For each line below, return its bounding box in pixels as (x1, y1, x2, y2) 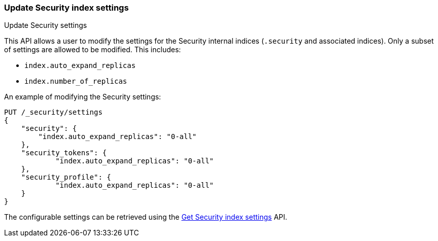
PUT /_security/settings (4, 108, 103, 117)
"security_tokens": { (21, 149, 107, 157)
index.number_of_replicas (24, 77, 127, 86)
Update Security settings (4, 21, 87, 30)
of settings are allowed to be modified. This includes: (4, 45, 181, 54)
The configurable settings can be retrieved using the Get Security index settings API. (4, 213, 287, 222)
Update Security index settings (4, 3, 129, 13)
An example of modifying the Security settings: (4, 92, 161, 101)
